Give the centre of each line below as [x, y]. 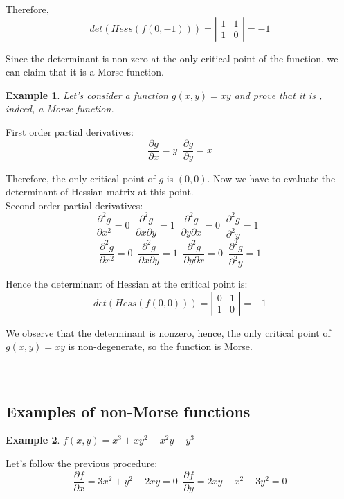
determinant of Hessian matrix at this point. [100, 192]
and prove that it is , [278, 95]
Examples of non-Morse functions [128, 411]
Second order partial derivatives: [74, 205]
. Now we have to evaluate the [271, 178]
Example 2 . [33, 440]
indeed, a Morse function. [60, 108]
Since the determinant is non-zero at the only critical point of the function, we [172, 58]
